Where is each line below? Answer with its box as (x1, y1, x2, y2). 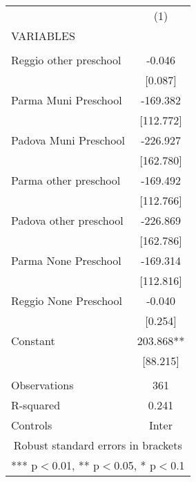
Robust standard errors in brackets (13, 437, 182, 453)
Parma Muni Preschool (11, 92, 122, 108)
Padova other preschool (11, 212, 124, 228)
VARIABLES (11, 28, 75, 44)
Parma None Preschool (11, 252, 121, 268)
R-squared (11, 397, 61, 413)
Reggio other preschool (11, 52, 121, 68)
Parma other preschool (11, 172, 121, 188)
